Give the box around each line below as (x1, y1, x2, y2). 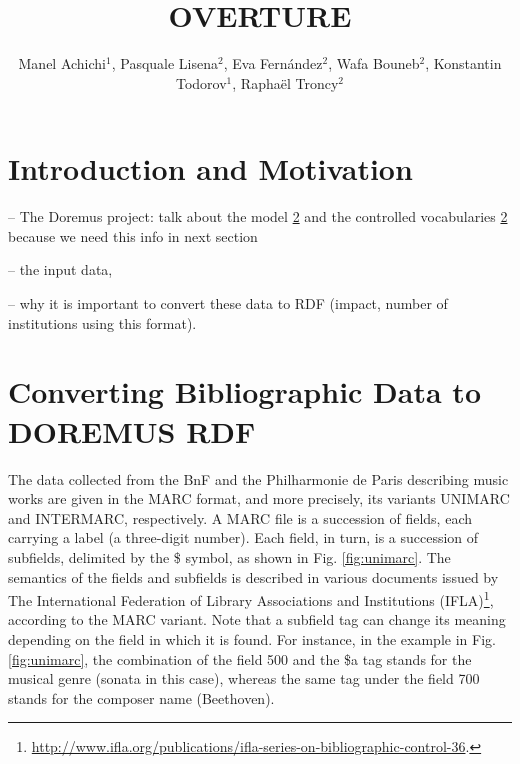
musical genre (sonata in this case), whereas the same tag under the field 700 (8, 668, 480, 689)
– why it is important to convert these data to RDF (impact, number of (8, 293, 448, 314)
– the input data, (8, 259, 113, 280)
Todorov (175, 72, 227, 93)
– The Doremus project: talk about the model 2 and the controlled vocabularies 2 (8, 206, 508, 227)
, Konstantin (425, 53, 502, 74)
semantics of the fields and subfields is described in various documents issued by (8, 566, 499, 587)
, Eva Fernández (223, 53, 323, 74)
